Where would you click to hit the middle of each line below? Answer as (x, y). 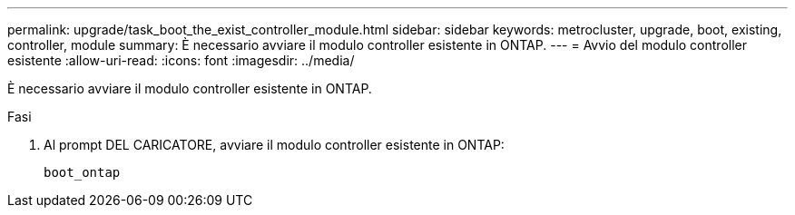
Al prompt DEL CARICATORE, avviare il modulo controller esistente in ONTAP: (274, 145)
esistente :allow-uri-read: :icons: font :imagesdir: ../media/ (181, 60)
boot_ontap (82, 172)
